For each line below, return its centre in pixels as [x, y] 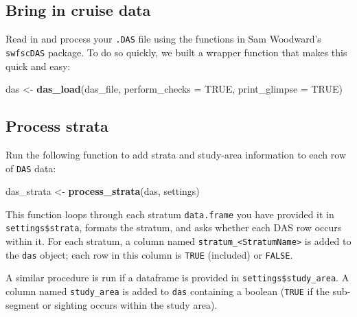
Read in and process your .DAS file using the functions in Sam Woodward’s [163, 39]
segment [23, 304]
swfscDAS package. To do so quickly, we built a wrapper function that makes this [176, 52]
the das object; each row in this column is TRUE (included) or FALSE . [149, 254]
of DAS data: [31, 168]
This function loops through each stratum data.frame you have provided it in [170, 214]
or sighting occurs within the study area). [130, 304]
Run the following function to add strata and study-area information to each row [176, 154]
